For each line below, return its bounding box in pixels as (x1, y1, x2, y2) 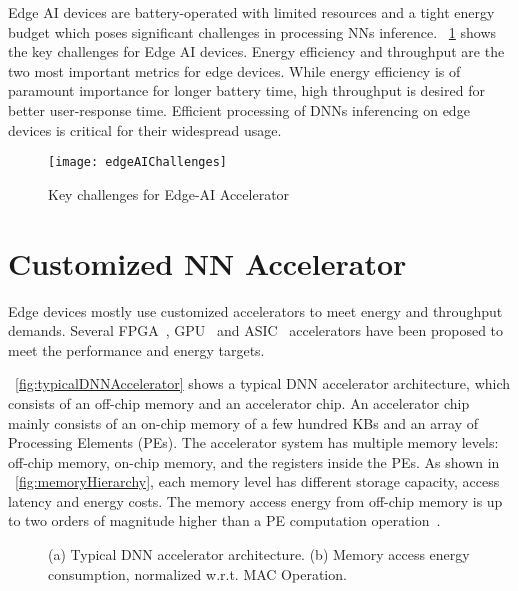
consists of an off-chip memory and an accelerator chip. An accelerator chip (8, 392, 470, 413)
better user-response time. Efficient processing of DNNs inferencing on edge (8, 99, 470, 120)
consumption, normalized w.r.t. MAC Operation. (48, 563, 347, 584)
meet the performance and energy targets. (8, 339, 265, 360)
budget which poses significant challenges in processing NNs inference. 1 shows (8, 21, 497, 42)
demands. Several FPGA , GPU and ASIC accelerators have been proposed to (8, 320, 504, 341)
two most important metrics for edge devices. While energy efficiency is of (8, 60, 461, 81)
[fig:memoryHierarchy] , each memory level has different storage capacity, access (15, 471, 500, 492)
